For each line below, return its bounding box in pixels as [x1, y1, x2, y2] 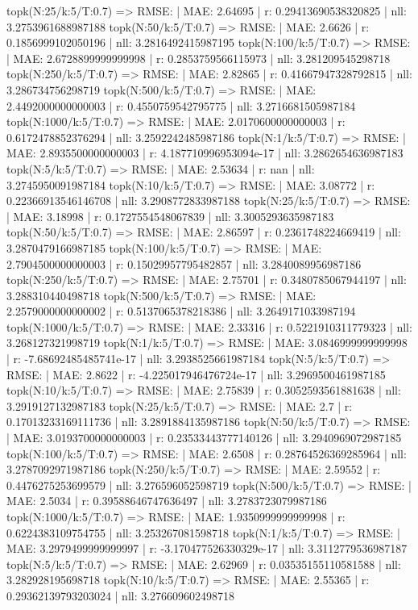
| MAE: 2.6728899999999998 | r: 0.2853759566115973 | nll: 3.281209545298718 [6, 49, 391, 66]
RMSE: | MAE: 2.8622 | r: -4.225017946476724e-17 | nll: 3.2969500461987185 [6, 366, 386, 382]
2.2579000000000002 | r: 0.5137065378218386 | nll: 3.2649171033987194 [6, 303, 356, 320]
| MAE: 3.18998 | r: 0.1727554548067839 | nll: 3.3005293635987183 [6, 207, 334, 224]
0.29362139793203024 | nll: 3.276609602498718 [6, 587, 235, 604]
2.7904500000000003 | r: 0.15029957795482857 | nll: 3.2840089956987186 [6, 255, 362, 272]
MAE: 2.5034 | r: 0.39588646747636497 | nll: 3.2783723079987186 [6, 492, 327, 509]
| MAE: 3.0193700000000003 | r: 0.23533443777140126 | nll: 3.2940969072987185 [6, 429, 402, 446]
